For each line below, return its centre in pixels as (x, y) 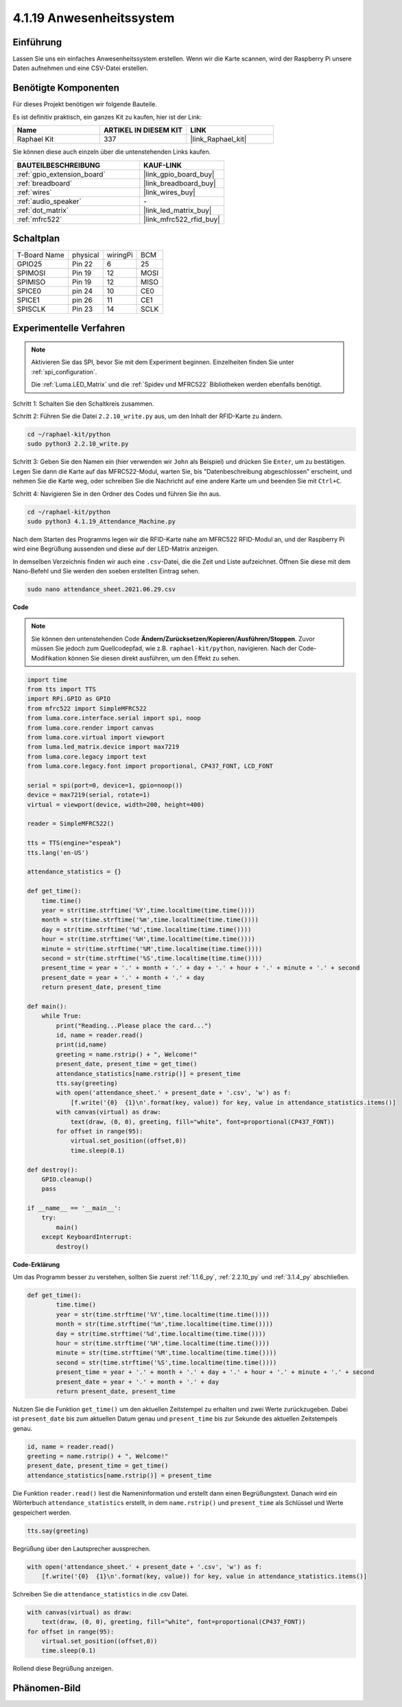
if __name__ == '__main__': (74, 1208)
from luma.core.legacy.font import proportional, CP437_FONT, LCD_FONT (150, 766)
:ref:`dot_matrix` (43, 210)
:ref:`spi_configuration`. (64, 371)
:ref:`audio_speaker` (49, 201)
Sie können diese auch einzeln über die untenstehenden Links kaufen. (112, 152)
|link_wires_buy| (169, 192)
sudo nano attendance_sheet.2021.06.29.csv (102, 589)
